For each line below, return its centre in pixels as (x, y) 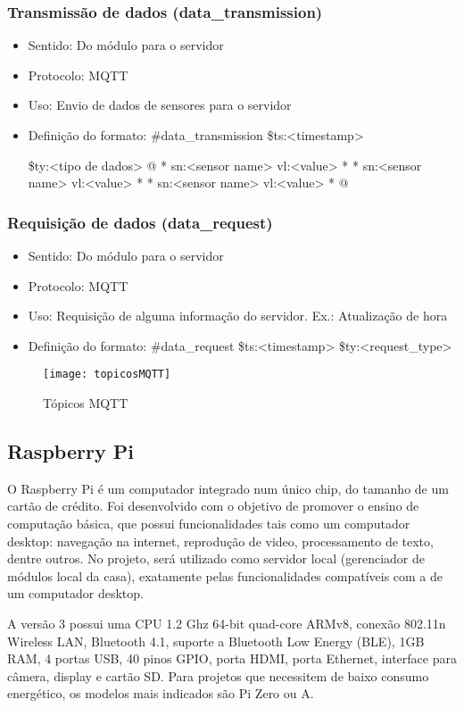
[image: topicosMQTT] (107, 375)
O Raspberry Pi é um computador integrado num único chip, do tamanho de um (228, 488)
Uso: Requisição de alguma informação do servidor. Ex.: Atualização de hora (238, 316)
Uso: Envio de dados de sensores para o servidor (160, 105)
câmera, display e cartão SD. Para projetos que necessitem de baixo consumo (218, 675)
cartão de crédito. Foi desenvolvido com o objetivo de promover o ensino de (213, 506)
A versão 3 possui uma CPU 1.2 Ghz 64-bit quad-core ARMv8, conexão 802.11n (227, 623)
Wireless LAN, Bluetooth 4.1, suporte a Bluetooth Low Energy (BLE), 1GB (216, 641)
